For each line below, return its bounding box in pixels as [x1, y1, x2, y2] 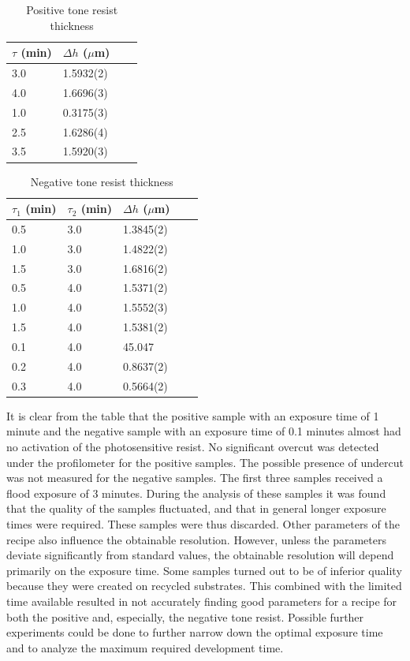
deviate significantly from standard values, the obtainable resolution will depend [6, 547, 394, 563]
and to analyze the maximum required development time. [6, 639, 284, 655]
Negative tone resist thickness [30, 173, 173, 189]
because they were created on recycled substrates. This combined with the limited [6, 577, 402, 594]
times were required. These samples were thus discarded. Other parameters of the [6, 515, 400, 532]
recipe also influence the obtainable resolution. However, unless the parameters [6, 531, 387, 547]
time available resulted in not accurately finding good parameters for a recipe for [6, 592, 397, 609]
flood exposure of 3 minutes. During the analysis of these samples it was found [6, 484, 386, 501]
